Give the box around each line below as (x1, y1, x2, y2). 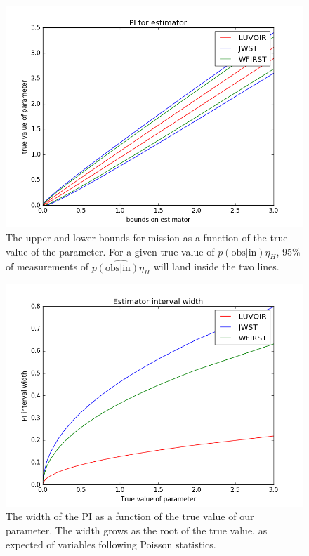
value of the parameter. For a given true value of (6, 244, 215, 258)
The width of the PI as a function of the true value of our (6, 509, 254, 524)
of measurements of (6, 259, 89, 274)
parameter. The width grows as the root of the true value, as (6, 523, 268, 537)
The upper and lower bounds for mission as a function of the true (6, 230, 288, 244)
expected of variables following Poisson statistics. (6, 536, 216, 551)
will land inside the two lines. (153, 259, 280, 274)
